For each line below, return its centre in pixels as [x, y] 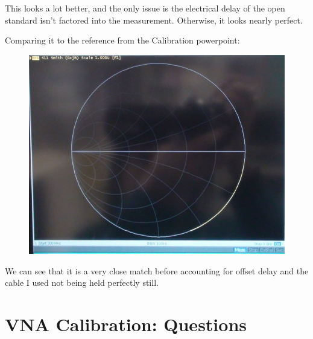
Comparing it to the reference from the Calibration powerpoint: [122, 40]
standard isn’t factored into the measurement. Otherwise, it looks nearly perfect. [154, 20]
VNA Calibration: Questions [126, 324]
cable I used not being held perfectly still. [82, 282]
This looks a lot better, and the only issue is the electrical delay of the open [145, 8]
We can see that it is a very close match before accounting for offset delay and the [157, 270]
